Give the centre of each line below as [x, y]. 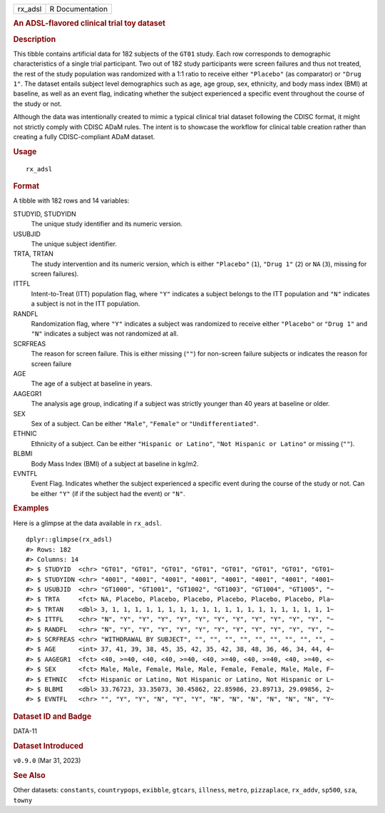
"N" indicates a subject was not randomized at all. [105, 334]
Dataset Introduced [48, 746]
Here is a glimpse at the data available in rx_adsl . [87, 523]
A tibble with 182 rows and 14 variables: [71, 201]
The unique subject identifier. [74, 243]
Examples [31, 508]
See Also [29, 775]
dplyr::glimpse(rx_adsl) [69, 540]
